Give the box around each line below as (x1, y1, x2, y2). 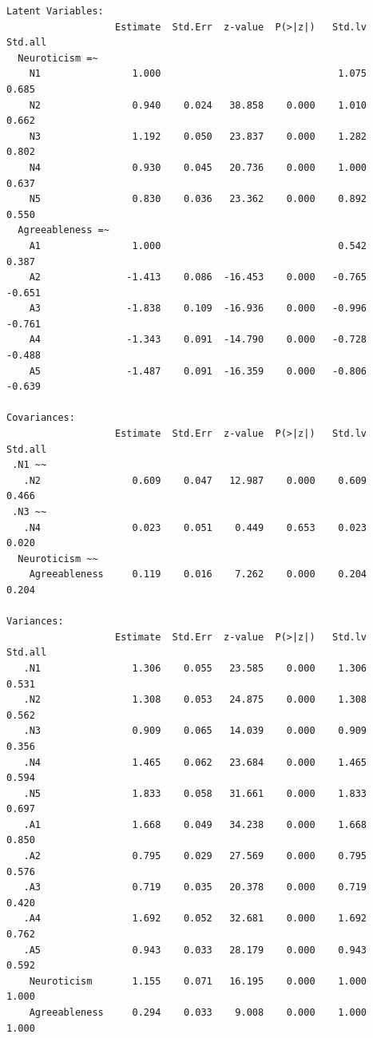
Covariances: (6, 412, 75, 424)
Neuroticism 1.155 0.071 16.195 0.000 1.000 (29, 975, 367, 987)
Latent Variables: (6, 6, 104, 17)
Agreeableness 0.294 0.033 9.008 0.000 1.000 (29, 1007, 367, 1018)
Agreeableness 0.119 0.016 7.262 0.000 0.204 (29, 569, 367, 580)
